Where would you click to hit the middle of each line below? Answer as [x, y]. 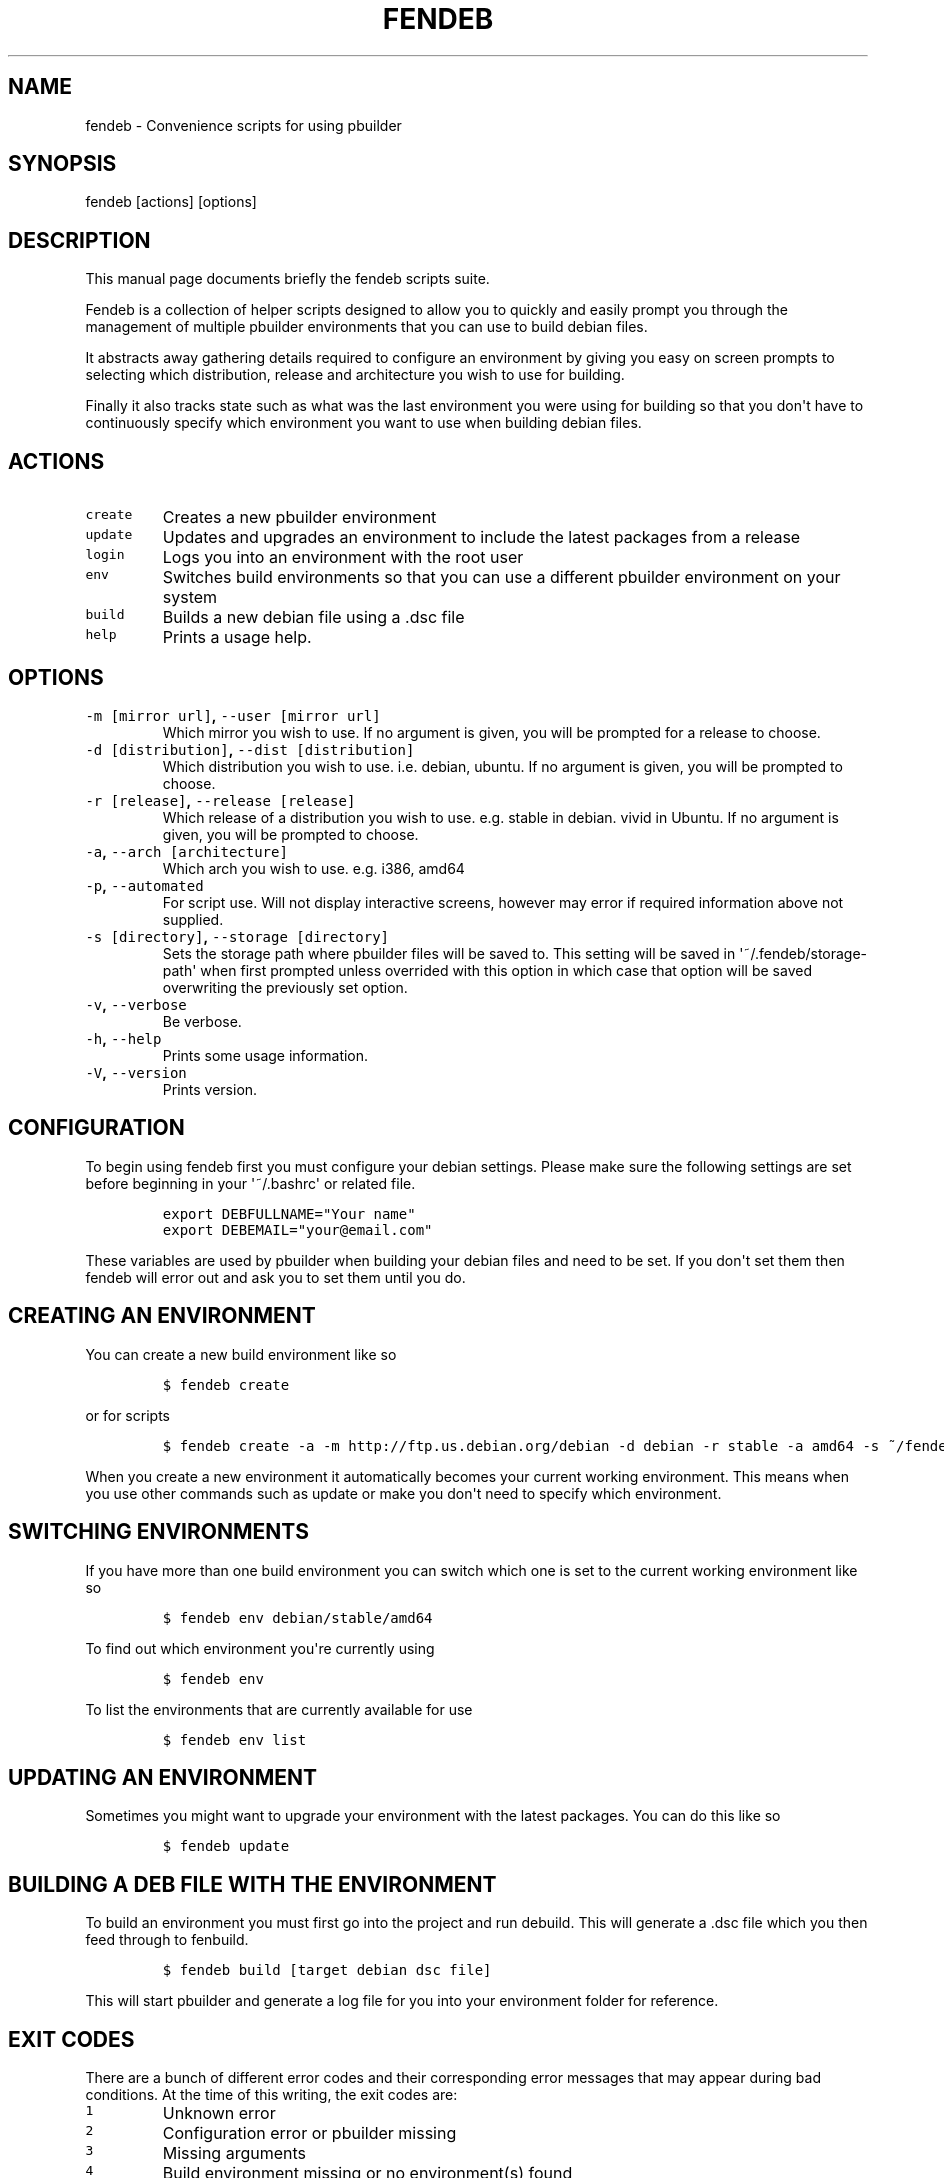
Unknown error [219, 2113]
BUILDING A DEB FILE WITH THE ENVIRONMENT [252, 1884]
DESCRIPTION [79, 240]
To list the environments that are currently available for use [279, 1709]
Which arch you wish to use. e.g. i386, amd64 [313, 868]
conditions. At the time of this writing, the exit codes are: [271, 2095]
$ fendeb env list [234, 1739]
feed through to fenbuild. [167, 1940]
